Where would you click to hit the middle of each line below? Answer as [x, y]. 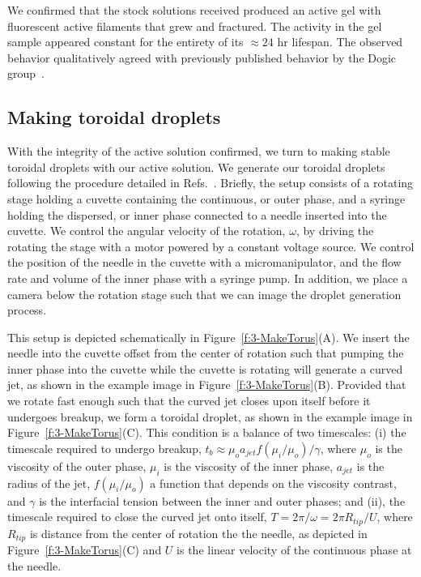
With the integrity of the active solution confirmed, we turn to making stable [199, 151]
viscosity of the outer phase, [77, 466]
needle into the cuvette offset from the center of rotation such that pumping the [206, 353]
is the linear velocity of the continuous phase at [294, 550]
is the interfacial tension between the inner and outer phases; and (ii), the [222, 500]
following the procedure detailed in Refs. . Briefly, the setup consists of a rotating [210, 183]
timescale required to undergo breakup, [104, 448]
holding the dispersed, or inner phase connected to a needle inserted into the [197, 214]
